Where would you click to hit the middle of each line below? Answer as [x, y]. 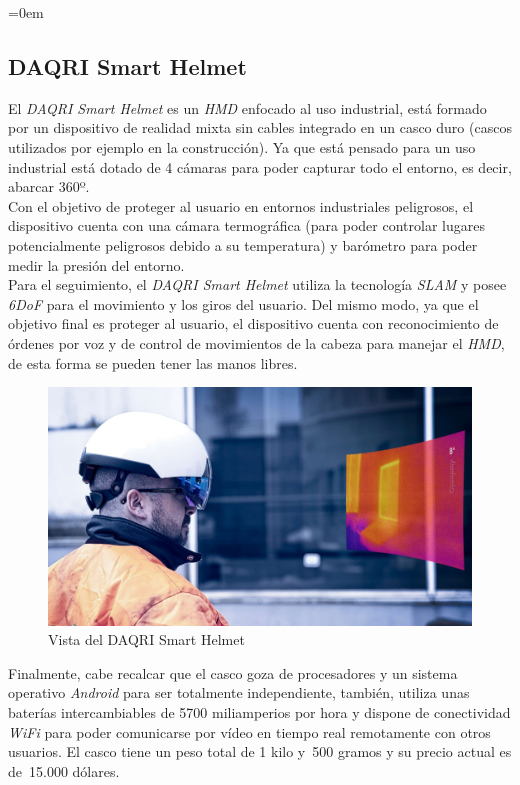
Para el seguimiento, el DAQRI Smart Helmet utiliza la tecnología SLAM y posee [257, 284]
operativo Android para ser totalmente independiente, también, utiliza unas [239, 692]
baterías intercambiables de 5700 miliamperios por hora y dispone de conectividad [259, 711]
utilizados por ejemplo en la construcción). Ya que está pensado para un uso [242, 146]
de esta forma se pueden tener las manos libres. [153, 362]
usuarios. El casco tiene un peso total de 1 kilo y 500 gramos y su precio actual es [260, 751]
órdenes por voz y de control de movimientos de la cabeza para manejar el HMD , [256, 342]
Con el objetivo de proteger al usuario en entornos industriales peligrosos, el [241, 205]
